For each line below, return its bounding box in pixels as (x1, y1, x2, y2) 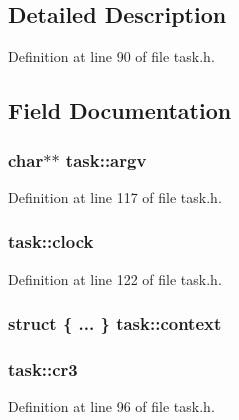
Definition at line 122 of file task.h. (8, 268, 222, 289)
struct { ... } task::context (8, 311, 222, 336)
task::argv (65, 147, 147, 172)
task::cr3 (8, 356, 78, 381)
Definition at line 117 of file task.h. (8, 186, 222, 207)
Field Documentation (8, 95, 232, 126)
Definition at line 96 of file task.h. (8, 396, 215, 417)
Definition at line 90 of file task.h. (8, 46, 215, 67)
